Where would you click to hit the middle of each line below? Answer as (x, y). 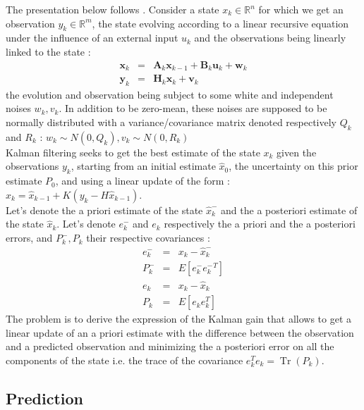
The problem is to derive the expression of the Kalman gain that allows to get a (178, 319)
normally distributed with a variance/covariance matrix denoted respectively (171, 122)
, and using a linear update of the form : (142, 181)
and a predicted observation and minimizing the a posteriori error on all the (170, 346)
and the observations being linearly (270, 38)
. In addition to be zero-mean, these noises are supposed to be (193, 108)
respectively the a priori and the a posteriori (260, 224)
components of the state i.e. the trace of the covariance (125, 360)
